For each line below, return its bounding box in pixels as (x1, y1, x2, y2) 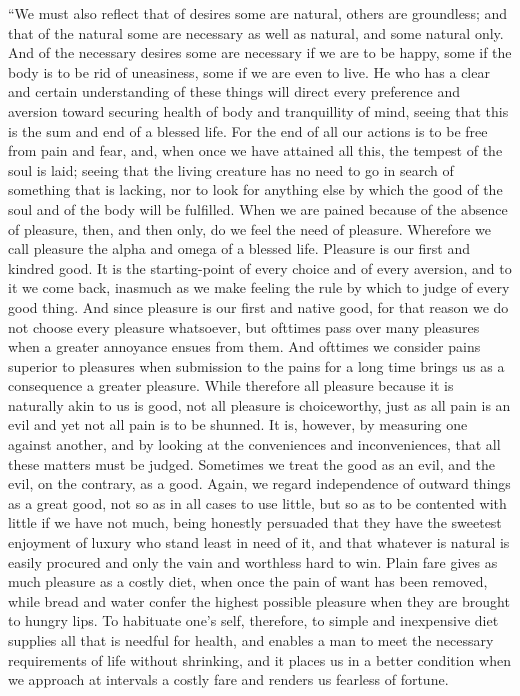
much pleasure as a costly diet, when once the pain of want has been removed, (8, 571, 488, 592)
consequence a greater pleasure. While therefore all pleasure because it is (8, 375, 454, 396)
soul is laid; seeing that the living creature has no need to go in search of (8, 159, 454, 180)
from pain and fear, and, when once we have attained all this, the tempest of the (8, 140, 503, 161)
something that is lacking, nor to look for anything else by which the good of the (8, 179, 503, 200)
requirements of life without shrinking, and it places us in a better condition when (8, 649, 511, 670)
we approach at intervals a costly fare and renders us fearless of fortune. (8, 669, 449, 690)
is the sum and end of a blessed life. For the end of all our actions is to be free (8, 120, 488, 141)
